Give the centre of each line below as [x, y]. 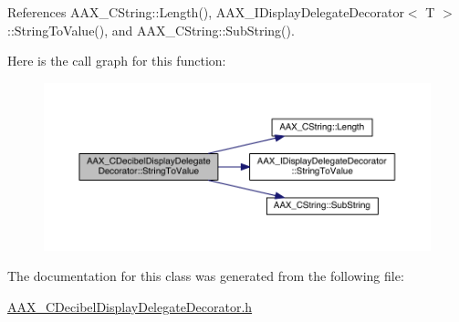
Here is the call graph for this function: [117, 61]
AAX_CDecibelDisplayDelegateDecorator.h [130, 307]
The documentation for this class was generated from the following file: [206, 276]
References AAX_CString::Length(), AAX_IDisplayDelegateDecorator [206, 12]
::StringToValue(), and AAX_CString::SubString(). [151, 30]
